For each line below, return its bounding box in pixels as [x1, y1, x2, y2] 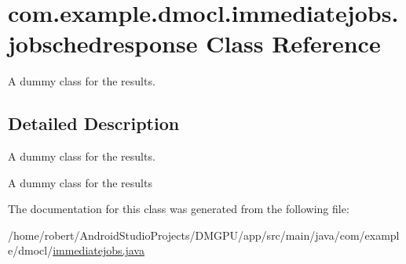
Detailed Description [8, 111, 180, 136]
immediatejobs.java [53, 242, 144, 259]
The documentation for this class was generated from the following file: [8, 201, 349, 217]
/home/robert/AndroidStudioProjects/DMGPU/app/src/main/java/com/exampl [8, 226, 400, 243]
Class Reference [206, 27, 381, 60]
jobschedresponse [8, 27, 198, 60]
